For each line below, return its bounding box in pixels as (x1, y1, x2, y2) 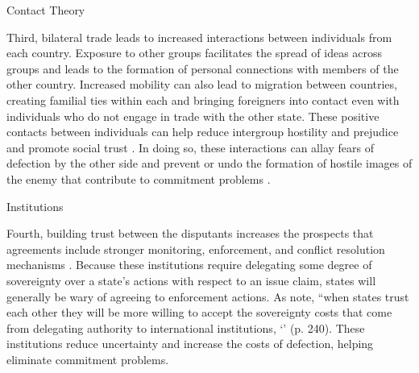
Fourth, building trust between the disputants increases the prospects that (6, 225, 374, 242)
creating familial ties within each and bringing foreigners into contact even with (6, 91, 400, 108)
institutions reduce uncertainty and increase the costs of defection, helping (6, 335, 374, 352)
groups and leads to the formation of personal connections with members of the (6, 60, 399, 77)
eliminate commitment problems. (6, 350, 169, 367)
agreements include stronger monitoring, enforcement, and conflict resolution (6, 240, 385, 257)
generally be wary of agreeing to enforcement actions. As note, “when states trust (6, 288, 409, 305)
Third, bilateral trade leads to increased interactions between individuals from (6, 28, 392, 45)
